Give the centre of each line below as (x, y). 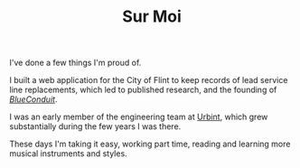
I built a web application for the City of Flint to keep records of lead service (149, 80)
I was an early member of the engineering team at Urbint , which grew (139, 117)
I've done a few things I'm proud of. (75, 63)
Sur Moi (152, 17)
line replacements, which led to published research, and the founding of (143, 90)
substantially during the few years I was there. (95, 126)
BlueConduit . (33, 99)
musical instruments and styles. (69, 154)
